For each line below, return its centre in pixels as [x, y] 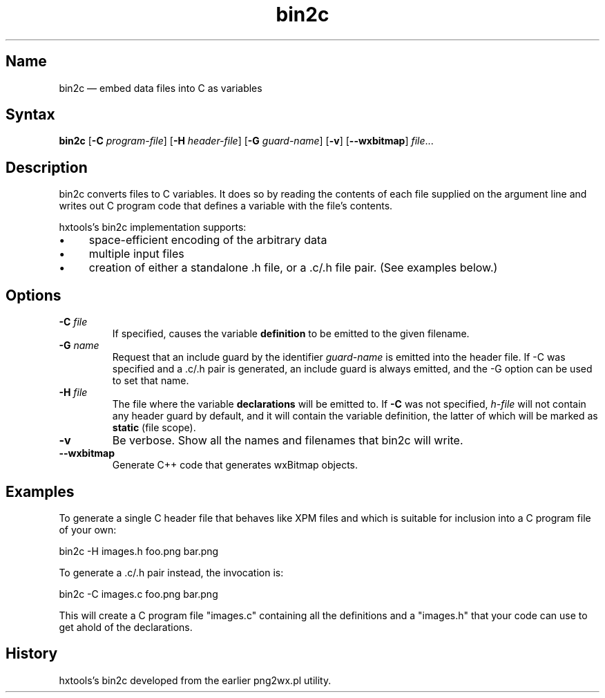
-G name [79, 346]
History [32, 654]
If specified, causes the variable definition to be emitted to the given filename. [291, 334]
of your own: [88, 529]
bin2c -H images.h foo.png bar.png [139, 551]
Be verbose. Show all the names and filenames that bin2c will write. [288, 441]
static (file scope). [154, 428]
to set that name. [151, 381]
